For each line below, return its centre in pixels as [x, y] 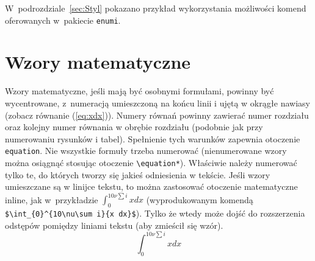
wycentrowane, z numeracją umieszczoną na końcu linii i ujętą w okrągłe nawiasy [157, 103]
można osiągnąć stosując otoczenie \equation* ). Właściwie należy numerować [151, 162]
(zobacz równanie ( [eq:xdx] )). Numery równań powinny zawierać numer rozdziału [157, 115]
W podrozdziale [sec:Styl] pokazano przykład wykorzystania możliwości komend [156, 8]
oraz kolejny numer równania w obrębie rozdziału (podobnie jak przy [134, 127]
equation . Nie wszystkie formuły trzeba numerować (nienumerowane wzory [146, 151]
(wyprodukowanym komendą [200, 199]
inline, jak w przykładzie [52, 199]
